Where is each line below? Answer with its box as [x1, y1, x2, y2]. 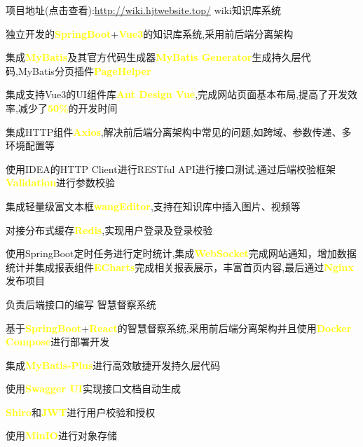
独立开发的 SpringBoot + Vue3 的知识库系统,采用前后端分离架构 [6, 26, 294, 41]
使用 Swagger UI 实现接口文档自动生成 [6, 381, 181, 396]
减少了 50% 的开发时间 [18, 100, 118, 115]
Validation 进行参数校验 [6, 175, 116, 190]
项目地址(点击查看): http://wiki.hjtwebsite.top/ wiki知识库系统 [6, 3, 281, 17]
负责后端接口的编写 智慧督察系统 [6, 296, 156, 311]
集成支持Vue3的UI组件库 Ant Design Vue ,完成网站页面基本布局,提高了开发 [6, 87, 348, 102]
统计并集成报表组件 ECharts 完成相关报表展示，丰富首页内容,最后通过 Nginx [6, 259, 354, 274]
